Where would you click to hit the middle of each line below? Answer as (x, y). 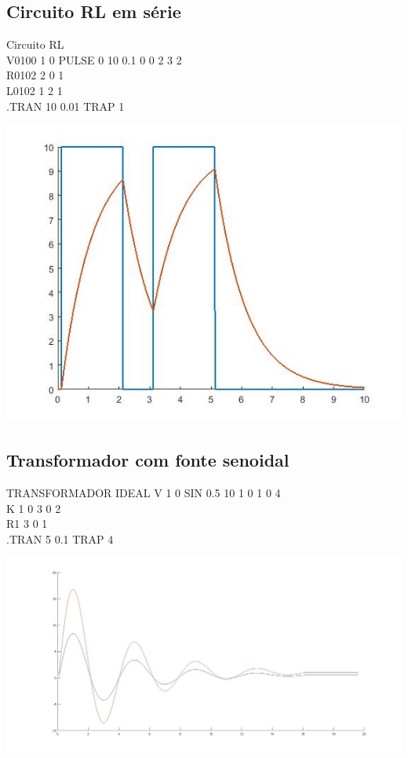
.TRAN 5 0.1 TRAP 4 (60, 538)
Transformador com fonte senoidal (148, 460)
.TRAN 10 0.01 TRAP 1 (66, 106)
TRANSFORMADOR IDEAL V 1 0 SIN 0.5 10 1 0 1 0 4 (144, 492)
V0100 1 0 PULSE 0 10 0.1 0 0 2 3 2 (94, 59)
